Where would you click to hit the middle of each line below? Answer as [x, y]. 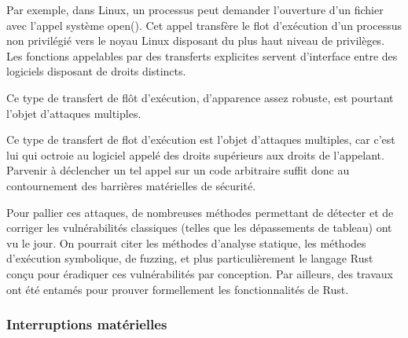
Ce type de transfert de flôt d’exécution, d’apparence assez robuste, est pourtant [200, 97]
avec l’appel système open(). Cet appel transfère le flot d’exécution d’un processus [204, 25]
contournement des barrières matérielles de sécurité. [131, 185]
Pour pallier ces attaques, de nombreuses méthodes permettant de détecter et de [200, 212]
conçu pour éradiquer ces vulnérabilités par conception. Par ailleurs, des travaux [200, 273]
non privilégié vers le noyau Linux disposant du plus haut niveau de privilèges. [196, 40]
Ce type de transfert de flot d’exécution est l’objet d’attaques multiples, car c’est [201, 140]
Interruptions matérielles [87, 324]
